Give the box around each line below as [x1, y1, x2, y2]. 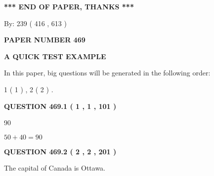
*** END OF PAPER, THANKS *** [4, 1, 134, 11]
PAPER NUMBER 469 [4, 35, 86, 45]
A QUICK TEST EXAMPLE [4, 51, 106, 61]
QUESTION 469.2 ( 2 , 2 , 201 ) [4, 146, 117, 156]
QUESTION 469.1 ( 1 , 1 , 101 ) [4, 101, 117, 111]
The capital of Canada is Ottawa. [4, 163, 106, 173]
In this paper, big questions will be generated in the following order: [4, 68, 211, 78]
